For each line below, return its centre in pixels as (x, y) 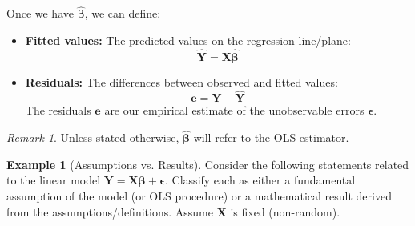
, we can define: (123, 13)
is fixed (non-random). (285, 211)
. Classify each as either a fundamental (260, 180)
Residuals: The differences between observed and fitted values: (181, 81)
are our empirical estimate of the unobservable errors (234, 110)
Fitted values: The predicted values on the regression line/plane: (188, 40)
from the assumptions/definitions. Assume (110, 211)
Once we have (40, 13)
